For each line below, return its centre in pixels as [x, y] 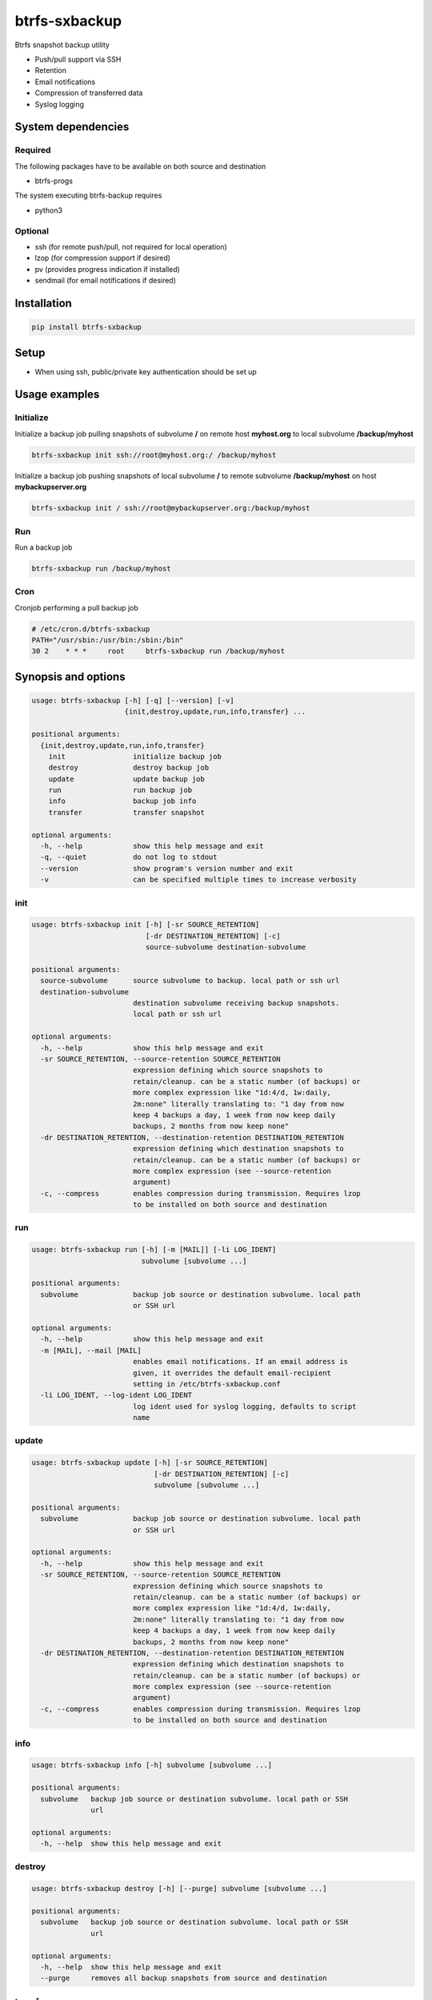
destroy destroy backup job [129, 768]
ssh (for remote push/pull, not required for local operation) [131, 246]
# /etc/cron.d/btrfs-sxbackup [91, 629]
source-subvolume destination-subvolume [226, 947]
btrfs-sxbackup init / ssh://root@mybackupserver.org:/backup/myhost [171, 508]
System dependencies [72, 127]
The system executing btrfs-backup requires [88, 195]
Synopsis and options [70, 676]
